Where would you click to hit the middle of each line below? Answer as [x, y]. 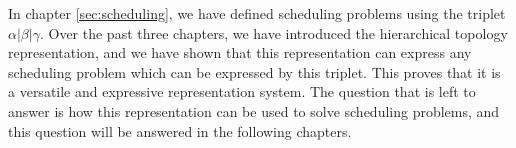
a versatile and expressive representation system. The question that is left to [242, 91]
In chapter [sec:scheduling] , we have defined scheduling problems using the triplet [257, 13]
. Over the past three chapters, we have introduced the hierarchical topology [273, 32]
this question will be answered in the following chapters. [180, 130]
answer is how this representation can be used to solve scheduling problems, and [254, 110]
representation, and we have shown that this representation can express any [240, 52]
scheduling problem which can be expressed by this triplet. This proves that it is [254, 71]
